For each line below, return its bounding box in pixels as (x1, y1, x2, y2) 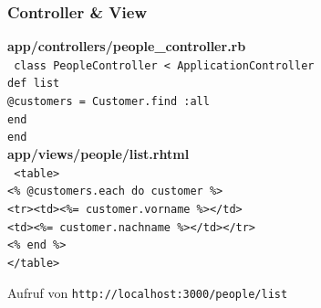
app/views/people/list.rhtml (7, 144, 190, 164)
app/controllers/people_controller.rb (7, 37, 246, 56)
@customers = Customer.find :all (7, 95, 210, 109)
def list (7, 77, 60, 90)
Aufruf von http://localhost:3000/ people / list (7, 282, 288, 302)
